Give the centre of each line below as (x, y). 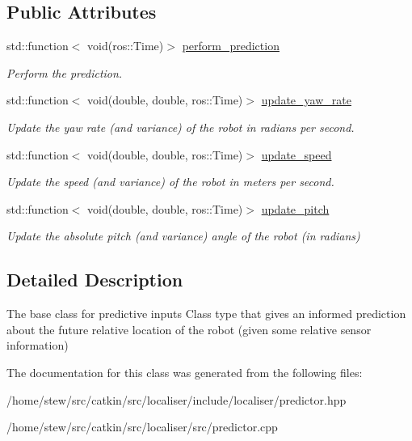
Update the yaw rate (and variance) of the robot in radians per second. (181, 127)
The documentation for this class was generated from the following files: (185, 372)
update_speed (296, 154)
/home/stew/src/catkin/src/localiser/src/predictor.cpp (142, 427)
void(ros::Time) (126, 46)
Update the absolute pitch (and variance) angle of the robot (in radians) (183, 236)
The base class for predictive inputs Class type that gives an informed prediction (206, 314)
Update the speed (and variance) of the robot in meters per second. (170, 182)
